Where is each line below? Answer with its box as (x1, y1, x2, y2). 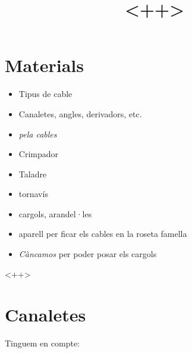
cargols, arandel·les (18, 207, 92, 220)
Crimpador (18, 148, 59, 160)
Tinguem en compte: (5, 337, 80, 349)
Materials (5, 53, 84, 77)
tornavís (18, 188, 48, 200)
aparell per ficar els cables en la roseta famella (18, 227, 187, 240)
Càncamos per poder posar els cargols (18, 248, 157, 260)
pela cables (18, 127, 57, 140)
